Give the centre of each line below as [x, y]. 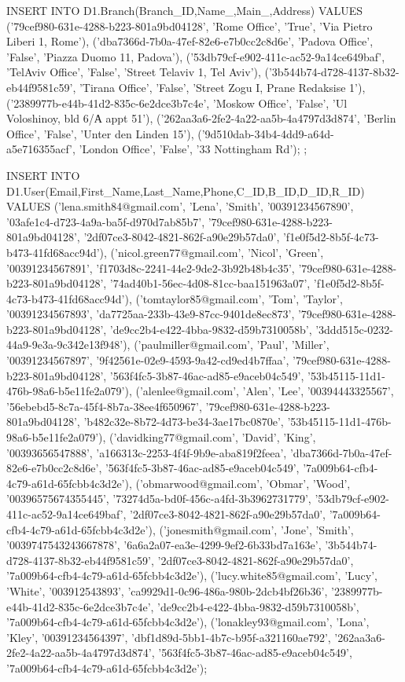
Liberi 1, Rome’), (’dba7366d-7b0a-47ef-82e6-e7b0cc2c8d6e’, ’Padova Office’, [190, 41]
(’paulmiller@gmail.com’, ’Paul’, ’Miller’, [232, 345]
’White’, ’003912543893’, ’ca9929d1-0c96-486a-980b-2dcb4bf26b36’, [167, 590]
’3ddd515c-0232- [354, 329]
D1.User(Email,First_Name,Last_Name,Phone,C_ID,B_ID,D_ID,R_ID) [186, 191]
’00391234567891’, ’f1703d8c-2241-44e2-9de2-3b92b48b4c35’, [151, 268]
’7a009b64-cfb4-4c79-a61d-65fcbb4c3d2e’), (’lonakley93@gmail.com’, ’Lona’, [188, 622]
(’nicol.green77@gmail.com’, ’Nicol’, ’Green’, [217, 252]
